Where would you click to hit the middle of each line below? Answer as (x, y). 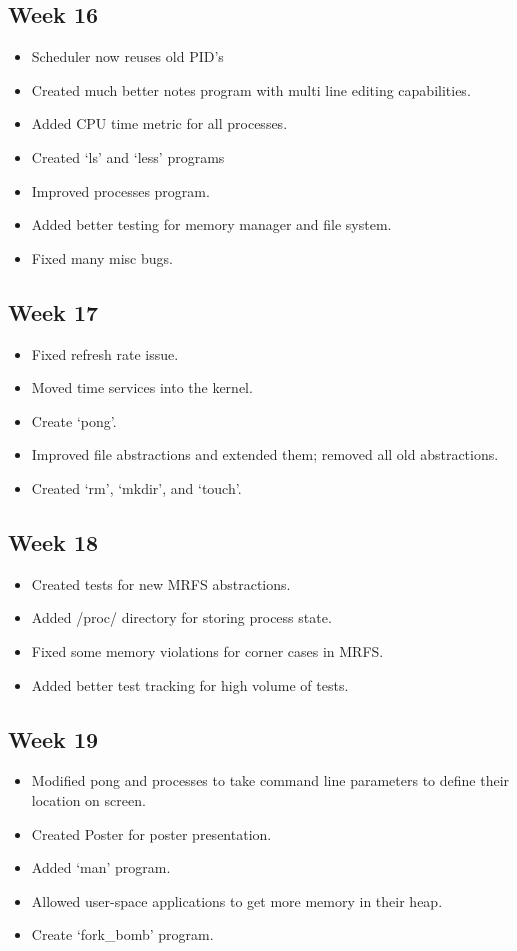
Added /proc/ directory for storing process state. (181, 617)
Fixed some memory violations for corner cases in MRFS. (207, 650)
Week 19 (53, 738)
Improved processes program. (120, 190)
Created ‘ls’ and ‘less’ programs (128, 156)
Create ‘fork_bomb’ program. (122, 934)
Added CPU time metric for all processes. (159, 123)
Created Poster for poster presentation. (151, 833)
